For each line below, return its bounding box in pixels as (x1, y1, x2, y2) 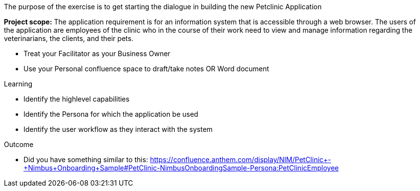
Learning (4, 80, 33, 88)
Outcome (4, 140, 34, 149)
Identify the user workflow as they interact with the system (23, 125, 213, 133)
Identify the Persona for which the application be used (23, 110, 198, 118)
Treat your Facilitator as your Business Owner (23, 49, 170, 58)
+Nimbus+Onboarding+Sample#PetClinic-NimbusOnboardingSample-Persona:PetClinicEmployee (23, 164, 339, 172)
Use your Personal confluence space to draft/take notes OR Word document (23, 64, 269, 73)
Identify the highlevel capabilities (23, 95, 130, 103)
